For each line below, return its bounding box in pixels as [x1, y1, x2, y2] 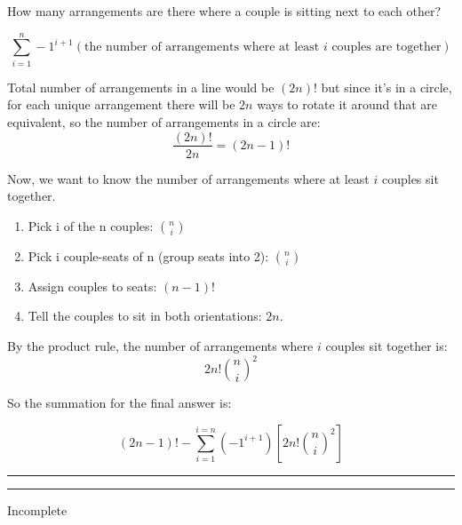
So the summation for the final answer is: [7, 394, 232, 412]
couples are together [331, 41, 442, 54]
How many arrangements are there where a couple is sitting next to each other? [7, 2, 442, 20]
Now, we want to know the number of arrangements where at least [7, 169, 370, 187]
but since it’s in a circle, [321, 77, 452, 96]
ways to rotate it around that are [257, 95, 437, 114]
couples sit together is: [325, 336, 448, 354]
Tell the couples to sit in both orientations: [28, 306, 262, 325]
